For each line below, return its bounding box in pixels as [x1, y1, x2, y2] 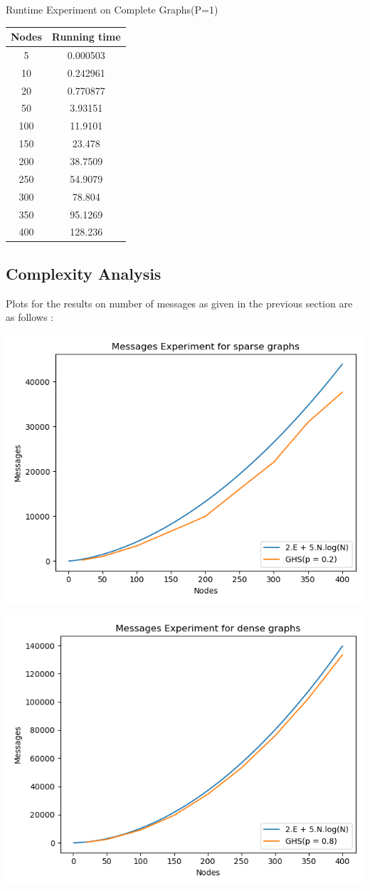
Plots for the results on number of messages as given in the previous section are [6, 295, 353, 310]
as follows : [6, 310, 54, 325]
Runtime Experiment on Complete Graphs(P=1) [6, 2, 218, 16]
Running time [51, 29, 121, 44]
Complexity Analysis [6, 262, 162, 284]
